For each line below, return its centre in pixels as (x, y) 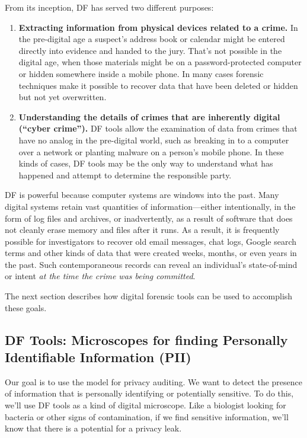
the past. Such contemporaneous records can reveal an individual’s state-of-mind (151, 264)
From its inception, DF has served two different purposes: (109, 7)
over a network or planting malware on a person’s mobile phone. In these (151, 151)
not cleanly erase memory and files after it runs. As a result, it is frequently (142, 230)
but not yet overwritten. (63, 97)
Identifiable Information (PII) (98, 357)
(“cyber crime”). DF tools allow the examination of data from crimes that (158, 128)
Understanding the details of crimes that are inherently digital (149, 116)
